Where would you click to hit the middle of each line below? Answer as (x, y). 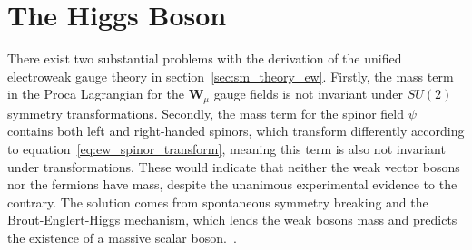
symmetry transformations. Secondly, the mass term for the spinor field (206, 113)
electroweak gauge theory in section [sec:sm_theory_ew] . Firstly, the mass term (231, 76)
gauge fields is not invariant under (308, 94)
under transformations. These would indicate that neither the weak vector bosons (234, 166)
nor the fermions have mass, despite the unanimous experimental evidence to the (232, 184)
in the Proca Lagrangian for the (96, 94)
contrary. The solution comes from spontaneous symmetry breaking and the (218, 202)
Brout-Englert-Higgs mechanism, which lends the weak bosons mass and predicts (232, 220)
